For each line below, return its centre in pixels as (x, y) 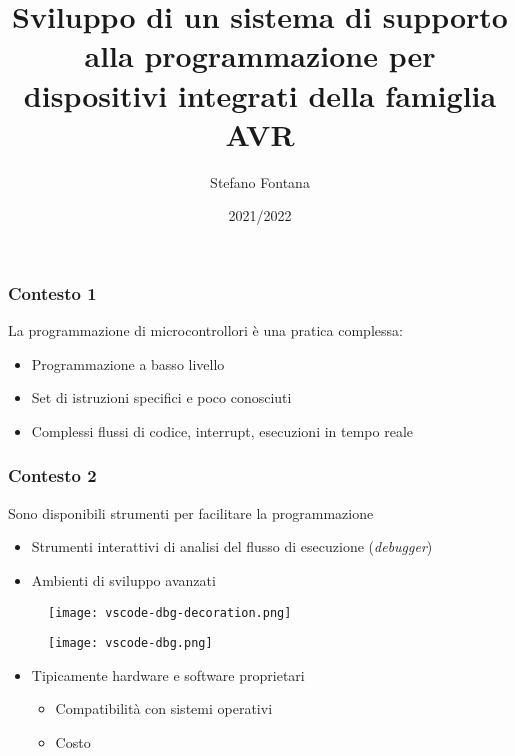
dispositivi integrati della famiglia (260, 94)
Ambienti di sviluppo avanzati (123, 579)
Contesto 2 (52, 475)
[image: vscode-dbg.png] (130, 643)
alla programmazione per (260, 55)
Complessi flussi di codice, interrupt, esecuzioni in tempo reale (222, 430)
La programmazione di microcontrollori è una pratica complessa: (205, 330)
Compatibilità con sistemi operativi (164, 708)
